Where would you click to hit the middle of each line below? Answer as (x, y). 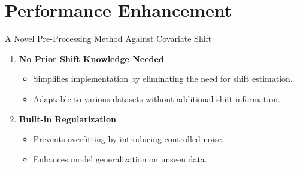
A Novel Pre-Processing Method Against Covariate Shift (108, 39)
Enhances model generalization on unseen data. (120, 159)
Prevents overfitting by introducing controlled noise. (128, 139)
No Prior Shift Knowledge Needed (91, 58)
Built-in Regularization (68, 119)
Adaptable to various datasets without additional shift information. (157, 98)
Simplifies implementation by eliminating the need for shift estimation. (163, 79)
